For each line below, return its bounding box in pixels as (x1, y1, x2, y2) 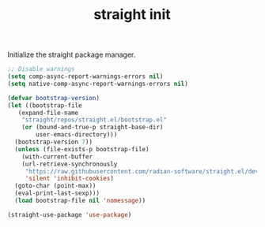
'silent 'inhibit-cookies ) (25, 175, 114, 183)
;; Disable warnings (7, 65, 76, 73)
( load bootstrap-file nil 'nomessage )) (14, 197, 146, 205)
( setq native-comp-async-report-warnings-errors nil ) (7, 80, 189, 87)
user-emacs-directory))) (36, 131, 118, 139)
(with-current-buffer (21, 152, 93, 161)
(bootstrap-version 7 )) (14, 138, 93, 147)
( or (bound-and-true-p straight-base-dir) (21, 124, 164, 132)
